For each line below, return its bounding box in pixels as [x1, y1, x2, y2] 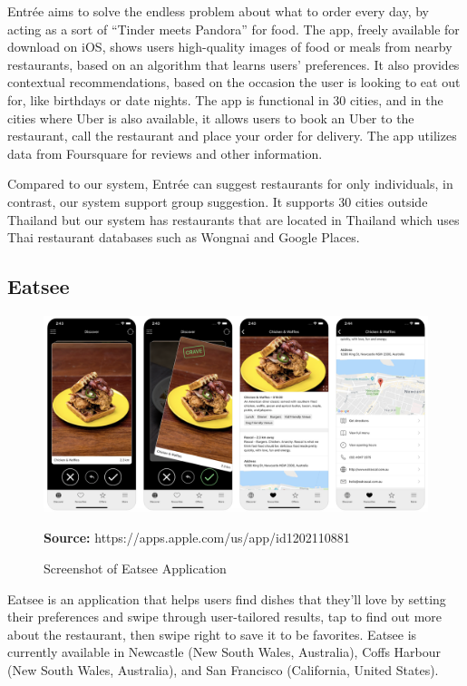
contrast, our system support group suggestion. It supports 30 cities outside [7, 191, 428, 211]
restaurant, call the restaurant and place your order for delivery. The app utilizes [7, 126, 457, 145]
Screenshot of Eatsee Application [44, 559, 227, 578]
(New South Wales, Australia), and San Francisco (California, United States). [7, 661, 439, 680]
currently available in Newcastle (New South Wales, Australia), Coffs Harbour [7, 642, 442, 661]
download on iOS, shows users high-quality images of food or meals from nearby [7, 37, 452, 56]
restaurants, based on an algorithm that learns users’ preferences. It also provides [7, 54, 460, 73]
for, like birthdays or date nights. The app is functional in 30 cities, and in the [7, 90, 443, 109]
